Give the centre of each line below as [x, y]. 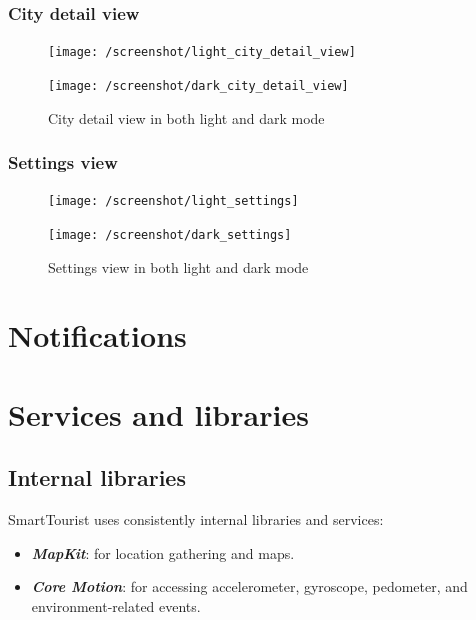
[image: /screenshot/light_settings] [173, 201]
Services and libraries [158, 413]
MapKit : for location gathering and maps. [163, 552]
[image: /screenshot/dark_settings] [170, 235]
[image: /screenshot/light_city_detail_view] [202, 52]
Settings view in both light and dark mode [178, 266]
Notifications [97, 335]
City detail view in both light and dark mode [186, 117]
